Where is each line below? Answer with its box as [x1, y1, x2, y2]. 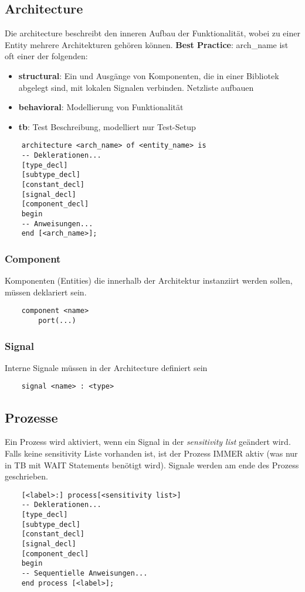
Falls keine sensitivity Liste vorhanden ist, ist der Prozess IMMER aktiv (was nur [5, 447, 298, 459]
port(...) [38, 316, 76, 325]
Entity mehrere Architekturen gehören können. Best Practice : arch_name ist [5, 38, 289, 50]
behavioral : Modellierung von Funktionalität [18, 101, 184, 113]
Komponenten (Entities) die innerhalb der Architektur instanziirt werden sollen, [5, 274, 293, 287]
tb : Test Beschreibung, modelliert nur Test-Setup [18, 120, 196, 132]
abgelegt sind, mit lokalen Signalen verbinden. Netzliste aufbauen [18, 81, 254, 93]
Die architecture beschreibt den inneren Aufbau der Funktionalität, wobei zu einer [5, 27, 300, 39]
